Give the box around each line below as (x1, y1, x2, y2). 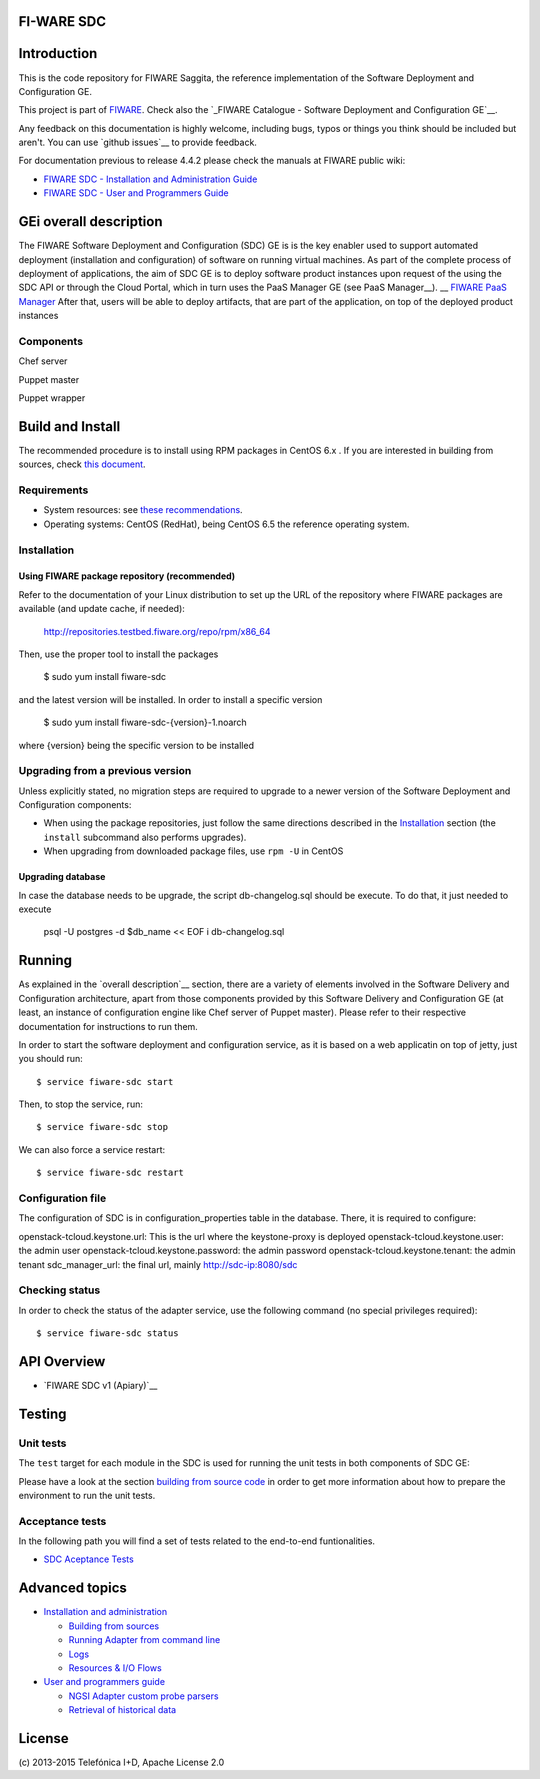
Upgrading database (18, 871, 106, 883)
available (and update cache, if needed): (18, 603, 185, 615)
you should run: (18, 1053, 84, 1065)
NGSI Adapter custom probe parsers (68, 1690, 219, 1702)
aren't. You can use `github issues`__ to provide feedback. (18, 136, 257, 149)
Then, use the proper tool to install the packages (18, 648, 219, 660)
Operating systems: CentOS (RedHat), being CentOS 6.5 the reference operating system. (43, 518, 410, 530)
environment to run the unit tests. (18, 1489, 156, 1501)
